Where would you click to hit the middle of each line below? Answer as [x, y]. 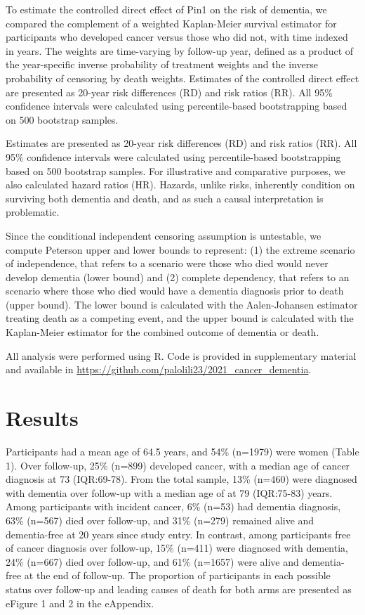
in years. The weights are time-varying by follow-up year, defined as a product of [180, 50]
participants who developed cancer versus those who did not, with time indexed [177, 37]
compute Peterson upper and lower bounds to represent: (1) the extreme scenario [180, 249]
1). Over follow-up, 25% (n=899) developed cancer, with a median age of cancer [178, 465]
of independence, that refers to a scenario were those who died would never [167, 263]
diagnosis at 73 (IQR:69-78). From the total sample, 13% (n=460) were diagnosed [181, 479]
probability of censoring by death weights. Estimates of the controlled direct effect [182, 78]
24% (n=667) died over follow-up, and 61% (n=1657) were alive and [152, 561]
